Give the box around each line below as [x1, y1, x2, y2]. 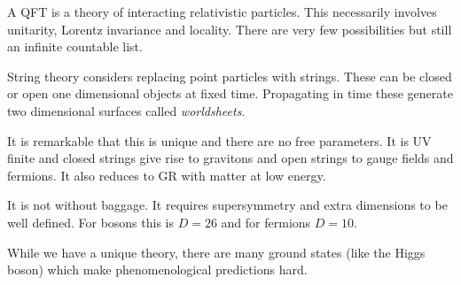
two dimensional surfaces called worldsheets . [7, 101, 246, 119]
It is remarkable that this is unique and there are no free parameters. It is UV [7, 131, 432, 150]
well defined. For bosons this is [7, 212, 174, 231]
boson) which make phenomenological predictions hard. [7, 260, 308, 279]
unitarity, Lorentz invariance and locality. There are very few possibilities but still [7, 19, 452, 38]
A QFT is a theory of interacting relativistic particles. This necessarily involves [7, 3, 437, 20]
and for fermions [221, 212, 311, 231]
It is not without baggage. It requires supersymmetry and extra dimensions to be [7, 196, 448, 214]
